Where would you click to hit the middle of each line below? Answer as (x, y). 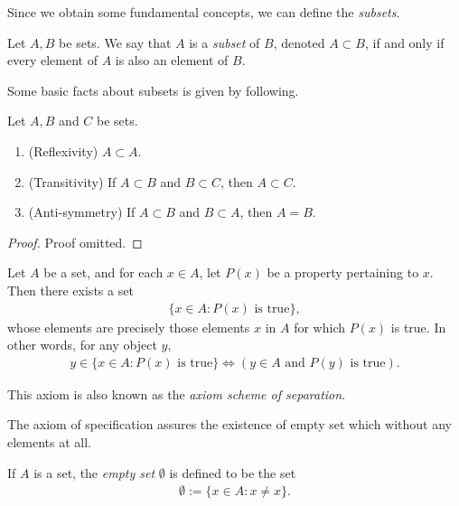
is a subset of (225, 42)
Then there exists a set (70, 290)
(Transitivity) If (72, 181)
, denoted (299, 42)
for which (320, 327)
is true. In (418, 327)
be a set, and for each (103, 272)
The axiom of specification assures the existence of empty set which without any (229, 424)
